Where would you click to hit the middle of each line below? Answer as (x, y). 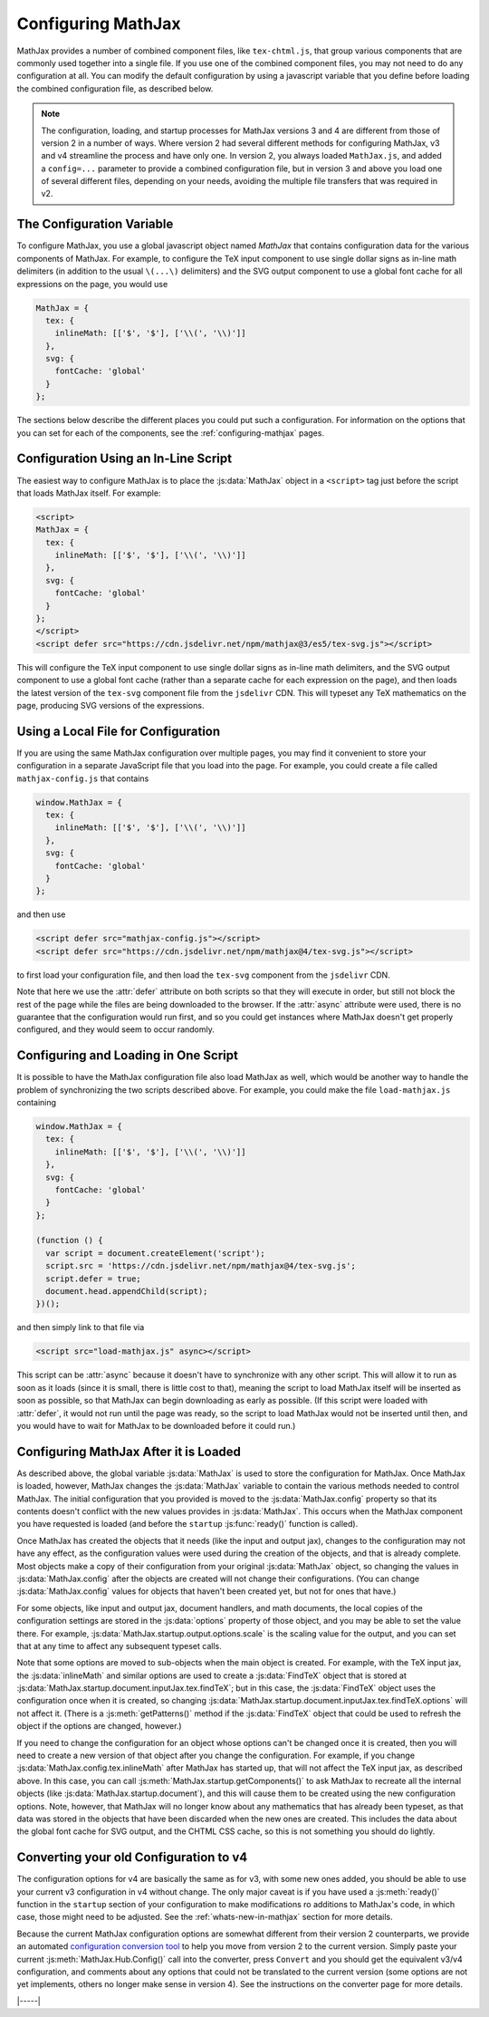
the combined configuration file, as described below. (115, 88)
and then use (41, 914)
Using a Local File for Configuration (119, 731)
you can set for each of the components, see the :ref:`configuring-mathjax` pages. (171, 433)
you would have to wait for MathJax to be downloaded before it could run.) (156, 1425)
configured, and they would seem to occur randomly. (115, 1029)
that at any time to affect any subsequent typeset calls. (119, 1645)
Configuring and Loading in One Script (128, 1056)
